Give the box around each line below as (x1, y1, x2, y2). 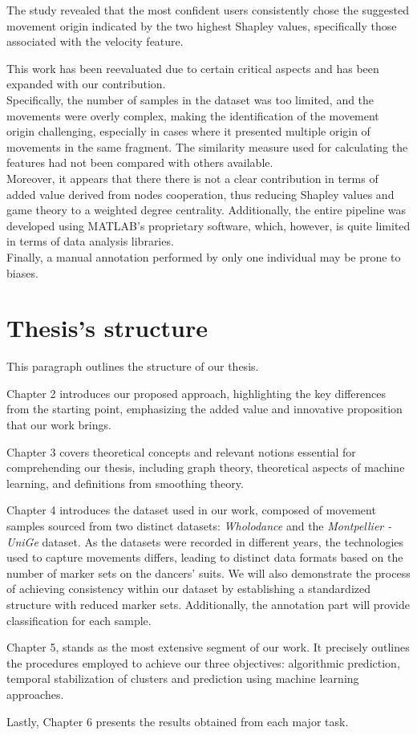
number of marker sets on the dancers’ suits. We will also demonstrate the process (6, 564, 411, 581)
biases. (6, 264, 38, 281)
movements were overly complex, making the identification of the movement (6, 107, 379, 124)
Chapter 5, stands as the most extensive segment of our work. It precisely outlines (6, 639, 410, 656)
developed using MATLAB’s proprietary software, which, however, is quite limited (6, 217, 411, 233)
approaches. (6, 685, 64, 702)
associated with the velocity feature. (6, 33, 184, 50)
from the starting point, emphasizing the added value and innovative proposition (6, 400, 403, 417)
